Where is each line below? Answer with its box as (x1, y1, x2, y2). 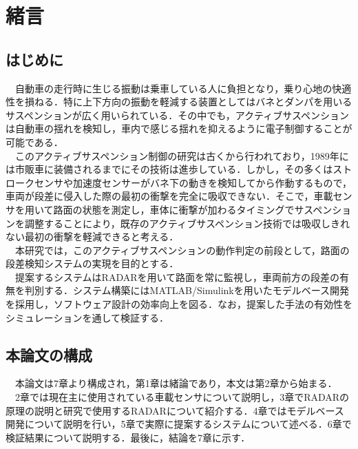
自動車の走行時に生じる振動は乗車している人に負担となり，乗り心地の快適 (14, 81, 352, 95)
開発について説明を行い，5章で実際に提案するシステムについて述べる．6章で (6, 417, 352, 431)
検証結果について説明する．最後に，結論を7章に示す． (6, 430, 251, 444)
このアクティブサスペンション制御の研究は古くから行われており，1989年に (14, 148, 349, 163)
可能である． (6, 134, 63, 149)
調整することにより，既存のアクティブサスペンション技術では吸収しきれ (24, 216, 350, 230)
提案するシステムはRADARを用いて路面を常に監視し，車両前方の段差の (14, 269, 340, 284)
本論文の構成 (6, 344, 92, 365)
